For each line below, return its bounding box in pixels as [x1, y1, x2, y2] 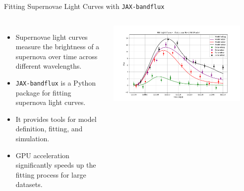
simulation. [15, 133, 50, 144]
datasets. [15, 179, 43, 190]
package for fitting [15, 87, 71, 97]
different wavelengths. [15, 61, 82, 71]
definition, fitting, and [15, 123, 83, 134]
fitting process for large [15, 169, 86, 180]
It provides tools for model [15, 113, 97, 124]
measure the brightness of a [15, 41, 100, 52]
